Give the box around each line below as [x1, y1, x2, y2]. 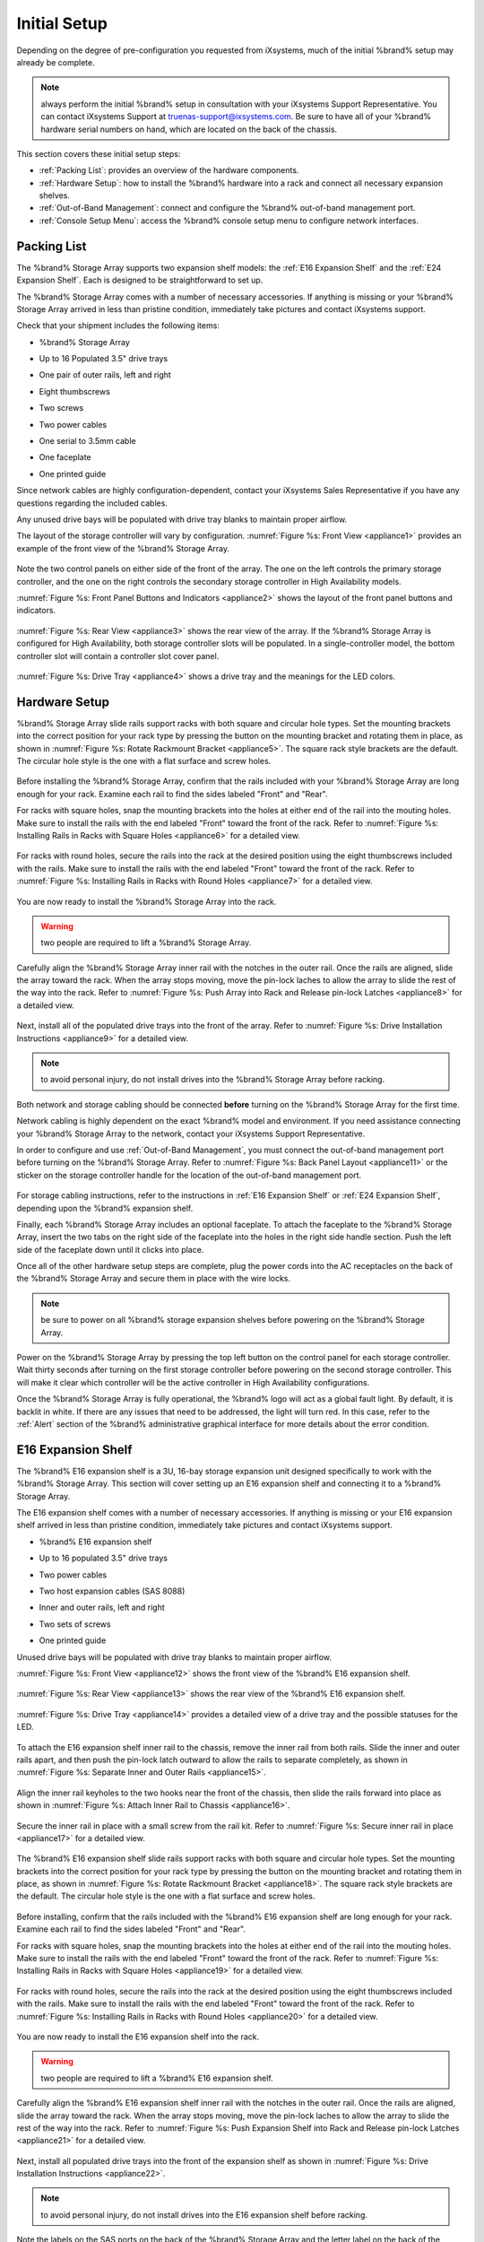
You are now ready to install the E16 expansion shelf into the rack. [16, 2031, 260, 2042]
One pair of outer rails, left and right [39, 369, 172, 380]
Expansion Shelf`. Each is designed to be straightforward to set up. [16, 274, 264, 286]
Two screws [39, 403, 84, 413]
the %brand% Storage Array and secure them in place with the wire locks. [16, 1273, 291, 1284]
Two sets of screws [39, 1619, 111, 1629]
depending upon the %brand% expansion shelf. [16, 1203, 194, 1213]
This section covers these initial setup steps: [16, 148, 181, 159]
